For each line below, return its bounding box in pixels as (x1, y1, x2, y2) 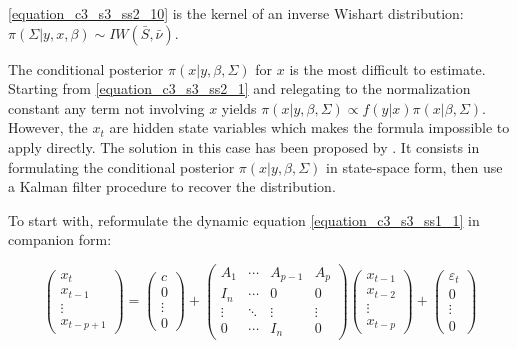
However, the (8, 117, 88, 138)
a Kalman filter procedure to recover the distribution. (8, 176, 336, 197)
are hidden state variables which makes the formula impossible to (109, 117, 510, 138)
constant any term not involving (8, 97, 205, 118)
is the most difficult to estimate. (289, 58, 486, 79)
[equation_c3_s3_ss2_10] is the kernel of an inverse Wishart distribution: (8, 3, 464, 23)
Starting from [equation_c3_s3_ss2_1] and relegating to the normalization (8, 78, 471, 99)
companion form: (8, 229, 112, 250)
